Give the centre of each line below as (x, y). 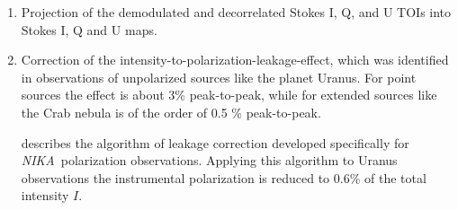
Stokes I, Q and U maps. (89, 29)
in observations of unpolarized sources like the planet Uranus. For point (219, 77)
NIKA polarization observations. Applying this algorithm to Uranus (209, 160)
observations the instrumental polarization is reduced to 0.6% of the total (224, 177)
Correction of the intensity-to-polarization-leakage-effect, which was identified (235, 60)
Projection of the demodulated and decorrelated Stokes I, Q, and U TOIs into (236, 12)
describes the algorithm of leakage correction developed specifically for (215, 142)
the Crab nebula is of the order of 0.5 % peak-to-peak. (171, 112)
